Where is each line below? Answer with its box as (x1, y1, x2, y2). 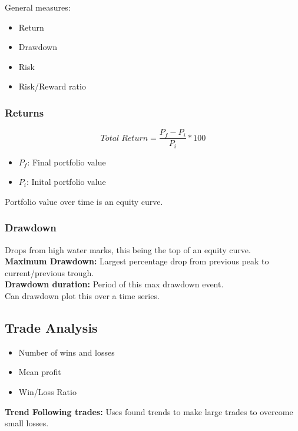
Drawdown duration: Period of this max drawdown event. (5, 278, 224, 290)
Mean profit (18, 366, 61, 378)
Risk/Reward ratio (18, 80, 86, 92)
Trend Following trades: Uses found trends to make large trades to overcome (5, 405, 293, 417)
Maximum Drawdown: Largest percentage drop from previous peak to (5, 255, 269, 267)
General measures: (5, 1, 71, 13)
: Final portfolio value (27, 155, 106, 168)
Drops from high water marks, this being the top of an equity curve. (5, 243, 251, 256)
